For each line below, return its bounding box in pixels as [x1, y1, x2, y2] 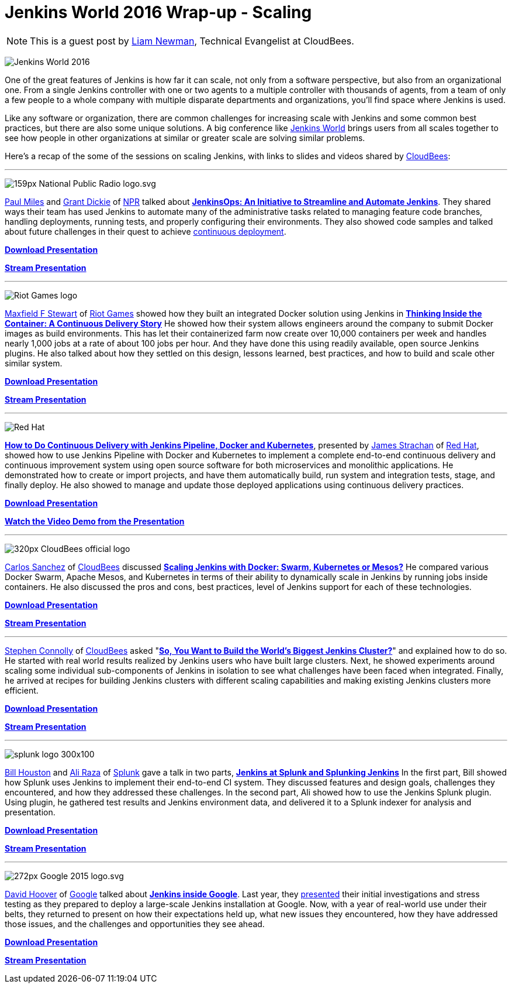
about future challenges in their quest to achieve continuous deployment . [5, 226, 286, 236]
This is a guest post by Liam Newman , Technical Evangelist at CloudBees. [30, 35, 354, 47]
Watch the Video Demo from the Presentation [5, 516, 185, 526]
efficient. [5, 685, 39, 695]
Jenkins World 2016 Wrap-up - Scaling [5, 2, 312, 22]
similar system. [5, 358, 63, 368]
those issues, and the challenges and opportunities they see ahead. [5, 918, 265, 929]
